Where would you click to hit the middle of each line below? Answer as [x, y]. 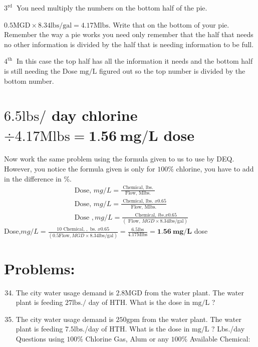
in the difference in [33, 178]
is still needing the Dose [41, 70]
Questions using [40, 339]
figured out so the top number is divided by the [172, 70]
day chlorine [94, 115]
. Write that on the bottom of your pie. [169, 24]
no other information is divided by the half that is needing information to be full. [129, 44]
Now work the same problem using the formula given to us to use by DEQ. [119, 159]
